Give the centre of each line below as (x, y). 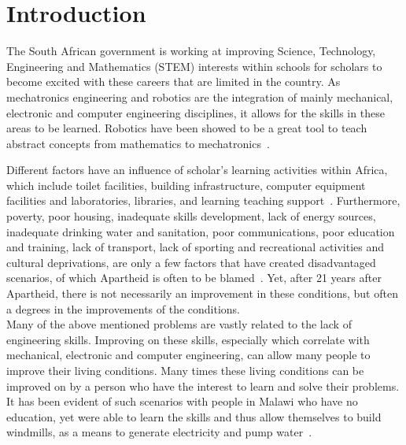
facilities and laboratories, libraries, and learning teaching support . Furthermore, (203, 200)
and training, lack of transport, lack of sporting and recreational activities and (196, 247)
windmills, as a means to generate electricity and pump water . (159, 432)
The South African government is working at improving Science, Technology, (191, 51)
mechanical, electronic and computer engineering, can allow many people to (188, 355)
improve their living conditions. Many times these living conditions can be (185, 370)
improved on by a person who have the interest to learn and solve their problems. (203, 386)
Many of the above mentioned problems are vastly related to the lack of (179, 324)
